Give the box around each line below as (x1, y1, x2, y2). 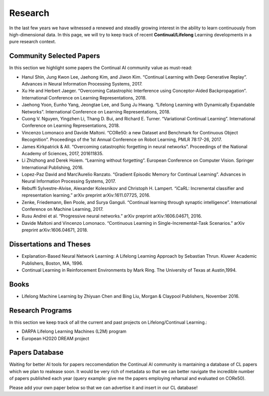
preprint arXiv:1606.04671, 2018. (21, 227, 88, 233)
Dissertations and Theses (9, 240, 91, 249)
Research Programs (9, 306, 72, 314)
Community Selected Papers (9, 52, 100, 60)
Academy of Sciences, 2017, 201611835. (21, 150, 104, 156)
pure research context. (9, 39, 56, 45)
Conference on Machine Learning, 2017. (21, 206, 104, 212)
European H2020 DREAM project (21, 335, 90, 341)
